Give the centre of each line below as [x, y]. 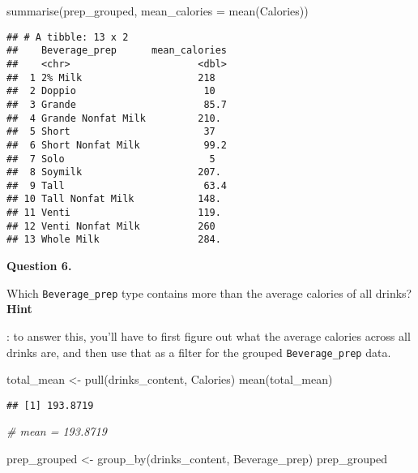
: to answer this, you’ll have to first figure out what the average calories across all [209, 335]
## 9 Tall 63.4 [117, 185]
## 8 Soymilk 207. [114, 172]
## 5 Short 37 [111, 132]
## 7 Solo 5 [111, 159]
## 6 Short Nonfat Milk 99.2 [117, 145]
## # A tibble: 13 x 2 [68, 37]
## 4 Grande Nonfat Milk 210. [114, 118]
